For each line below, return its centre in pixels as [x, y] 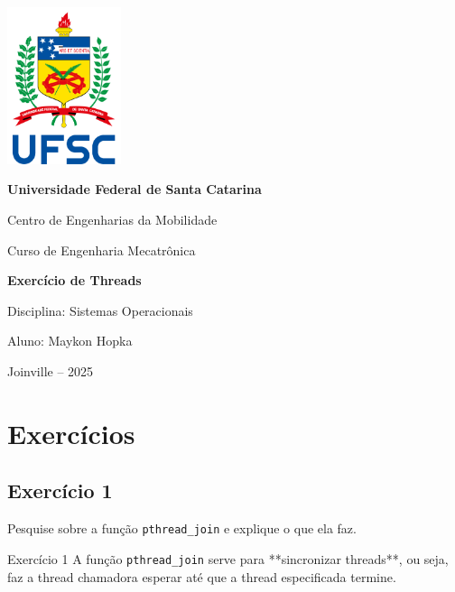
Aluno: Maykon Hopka [70, 341]
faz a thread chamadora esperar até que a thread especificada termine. [202, 576]
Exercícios [71, 433]
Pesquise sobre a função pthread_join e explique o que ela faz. [182, 528]
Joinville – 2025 [51, 371]
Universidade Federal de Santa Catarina [135, 189]
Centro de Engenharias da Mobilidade [112, 220]
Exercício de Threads [74, 280]
